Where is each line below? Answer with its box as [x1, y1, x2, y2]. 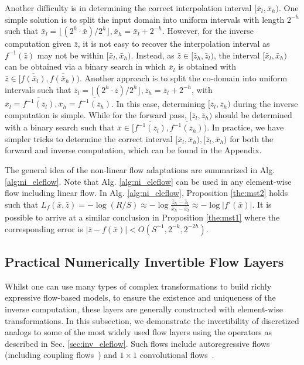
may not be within [37, 49, 104, 61]
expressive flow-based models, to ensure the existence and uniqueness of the [5, 291, 276, 304]
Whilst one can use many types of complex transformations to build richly [5, 280, 272, 292]
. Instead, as [131, 49, 175, 61]
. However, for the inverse [162, 25, 254, 37]
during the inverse [233, 97, 298, 109]
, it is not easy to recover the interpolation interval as [77, 37, 270, 50]
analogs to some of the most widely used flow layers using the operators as [5, 326, 272, 338]
